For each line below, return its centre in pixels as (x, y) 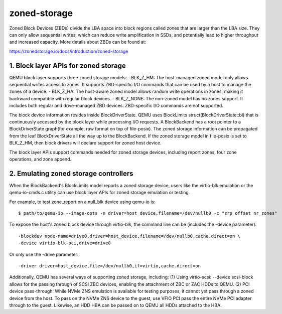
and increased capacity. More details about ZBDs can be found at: (78, 42)
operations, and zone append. (40, 159)
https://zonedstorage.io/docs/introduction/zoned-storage (69, 51)
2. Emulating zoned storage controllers (71, 173)
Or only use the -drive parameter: (44, 254)
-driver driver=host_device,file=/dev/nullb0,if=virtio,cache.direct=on (109, 266)
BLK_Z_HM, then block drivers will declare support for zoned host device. (85, 143)
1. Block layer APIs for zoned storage (68, 65)
